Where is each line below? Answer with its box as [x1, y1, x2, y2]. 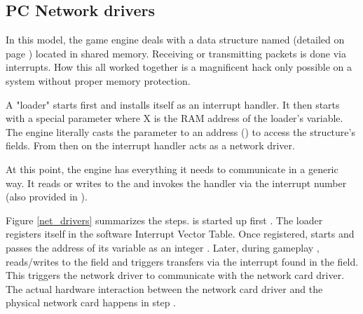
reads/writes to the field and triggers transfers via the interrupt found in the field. [6, 254, 359, 268]
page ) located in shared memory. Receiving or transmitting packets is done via [6, 46, 346, 60]
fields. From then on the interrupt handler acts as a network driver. [6, 138, 295, 153]
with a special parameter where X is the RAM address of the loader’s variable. [6, 111, 343, 125]
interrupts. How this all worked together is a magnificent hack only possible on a [6, 60, 352, 74]
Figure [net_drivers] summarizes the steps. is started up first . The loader [6, 212, 323, 227]
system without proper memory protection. [6, 73, 191, 88]
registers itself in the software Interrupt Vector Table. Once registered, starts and [6, 226, 355, 241]
